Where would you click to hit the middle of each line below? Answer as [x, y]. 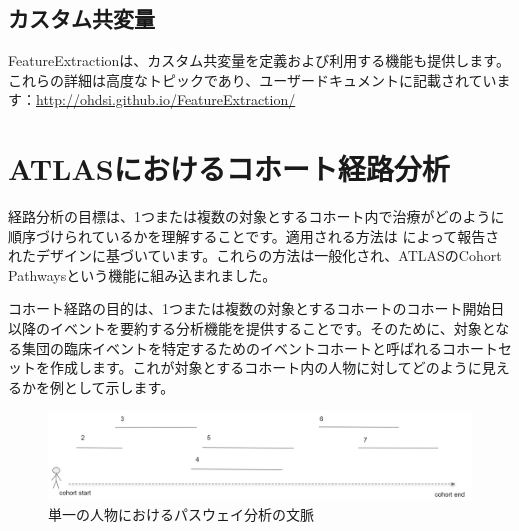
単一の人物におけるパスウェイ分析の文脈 [181, 514]
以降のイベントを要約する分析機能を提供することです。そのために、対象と [252, 328]
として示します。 [119, 386]
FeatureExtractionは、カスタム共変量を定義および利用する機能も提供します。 [259, 60]
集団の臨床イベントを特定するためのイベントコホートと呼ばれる [231, 347]
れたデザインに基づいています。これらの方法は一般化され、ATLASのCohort [255, 255]
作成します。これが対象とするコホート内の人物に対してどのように [265, 367]
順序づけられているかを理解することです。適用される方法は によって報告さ [254, 235]
